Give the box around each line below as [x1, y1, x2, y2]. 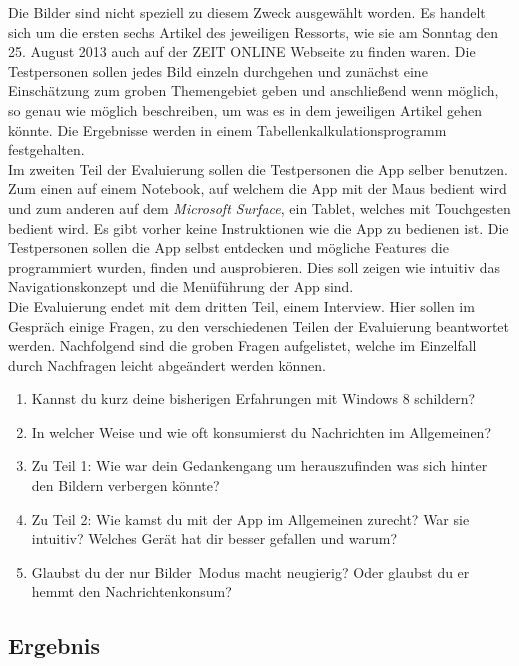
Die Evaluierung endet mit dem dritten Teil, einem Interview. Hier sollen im [8, 295, 475, 316]
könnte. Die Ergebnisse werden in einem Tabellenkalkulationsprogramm [8, 119, 447, 140]
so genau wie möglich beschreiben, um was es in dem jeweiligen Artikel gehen [8, 99, 482, 120]
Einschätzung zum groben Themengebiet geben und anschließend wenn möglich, [8, 80, 499, 101]
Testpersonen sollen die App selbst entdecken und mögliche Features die [8, 237, 449, 258]
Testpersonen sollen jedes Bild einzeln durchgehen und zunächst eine [8, 60, 428, 81]
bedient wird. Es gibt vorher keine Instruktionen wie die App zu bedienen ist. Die [8, 217, 509, 238]
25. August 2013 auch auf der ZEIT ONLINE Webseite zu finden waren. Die [8, 41, 476, 62]
